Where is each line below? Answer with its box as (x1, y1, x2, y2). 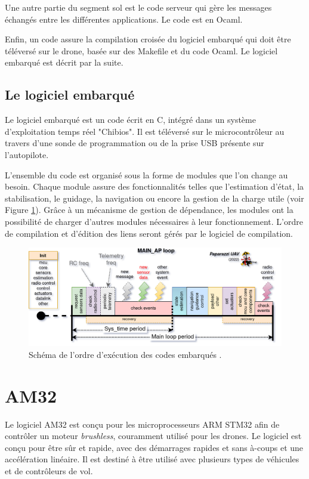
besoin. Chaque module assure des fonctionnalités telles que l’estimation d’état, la (5, 180, 304, 193)
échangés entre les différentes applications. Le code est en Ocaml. (5, 13, 243, 25)
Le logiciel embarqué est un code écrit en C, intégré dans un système (5, 113, 256, 126)
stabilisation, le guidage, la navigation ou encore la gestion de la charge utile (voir (5, 191, 304, 204)
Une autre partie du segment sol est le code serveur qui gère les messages (5, 1, 272, 13)
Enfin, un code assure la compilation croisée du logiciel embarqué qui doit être (5, 33, 291, 45)
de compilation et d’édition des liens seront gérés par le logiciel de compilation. (5, 227, 293, 239)
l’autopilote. (5, 148, 49, 160)
